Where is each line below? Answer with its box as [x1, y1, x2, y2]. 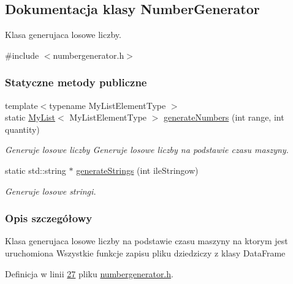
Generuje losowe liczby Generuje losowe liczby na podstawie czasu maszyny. [5, 143, 289, 156]
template [5, 99, 38, 111]
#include [5, 48, 39, 61]
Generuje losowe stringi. [5, 184, 96, 197]
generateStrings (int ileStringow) [76, 163, 199, 176]
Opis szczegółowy [5, 211, 93, 226]
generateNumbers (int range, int [164, 111, 284, 124]
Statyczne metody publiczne [5, 75, 147, 90]
